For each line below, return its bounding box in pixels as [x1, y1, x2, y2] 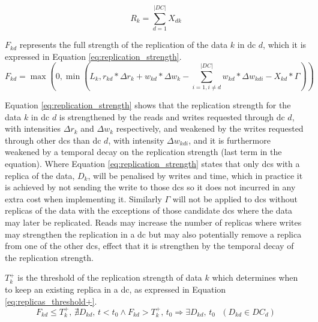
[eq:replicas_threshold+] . [5, 294, 97, 307]
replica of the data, [5, 169, 75, 181]
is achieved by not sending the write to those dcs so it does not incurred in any [5, 181, 296, 193]
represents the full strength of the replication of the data [19, 38, 228, 51]
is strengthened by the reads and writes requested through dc [59, 110, 285, 123]
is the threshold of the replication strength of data [17, 271, 202, 284]
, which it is [263, 38, 307, 51]
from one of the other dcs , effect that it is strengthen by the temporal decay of [5, 239, 294, 252]
